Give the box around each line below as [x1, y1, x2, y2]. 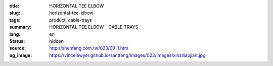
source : [9, 45, 26, 51]
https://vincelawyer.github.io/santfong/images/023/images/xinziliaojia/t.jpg [49, 52, 206, 58]
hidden [49, 38, 64, 44]
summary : [9, 24, 32, 30]
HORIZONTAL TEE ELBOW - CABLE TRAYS [49, 24, 139, 30]
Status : [9, 38, 25, 44]
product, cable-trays [49, 17, 92, 23]
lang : [9, 31, 21, 37]
